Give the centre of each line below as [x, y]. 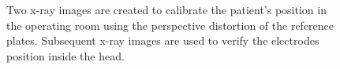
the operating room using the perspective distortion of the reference [170, 25]
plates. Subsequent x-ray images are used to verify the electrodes [163, 40]
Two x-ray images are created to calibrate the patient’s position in [166, 9]
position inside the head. [65, 55]
